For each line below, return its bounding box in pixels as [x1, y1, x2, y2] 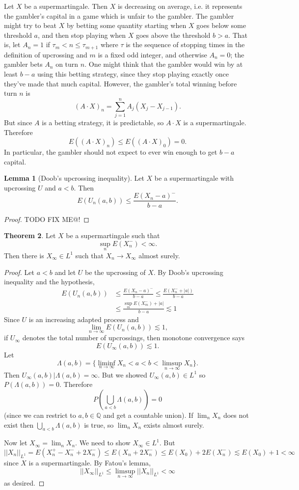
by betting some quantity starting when [66, 20, 187, 30]
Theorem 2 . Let [4, 230, 56, 241]
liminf [98, 359, 115, 367]
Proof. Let [4, 267, 34, 277]
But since [4, 117, 32, 127]
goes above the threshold [136, 29, 211, 40]
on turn [55, 59, 79, 69]
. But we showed [98, 369, 147, 380]
